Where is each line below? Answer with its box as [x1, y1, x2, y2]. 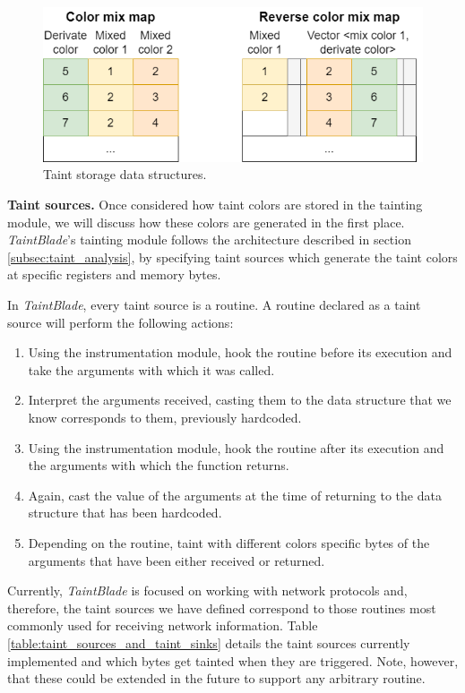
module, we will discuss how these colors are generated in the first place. [7, 212, 405, 231]
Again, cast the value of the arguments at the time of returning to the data [28, 485, 442, 504]
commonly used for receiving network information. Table [7, 616, 318, 635]
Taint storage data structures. [43, 165, 207, 184]
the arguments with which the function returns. [28, 456, 289, 475]
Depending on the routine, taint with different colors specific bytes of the [28, 533, 430, 552]
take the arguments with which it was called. [28, 360, 275, 379]
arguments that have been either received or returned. [28, 551, 325, 569]
